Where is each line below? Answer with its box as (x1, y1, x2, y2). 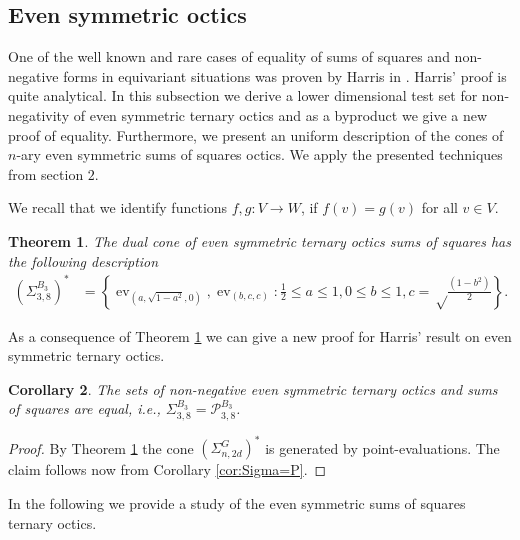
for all (421, 197, 458, 218)
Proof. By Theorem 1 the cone (8, 437, 194, 458)
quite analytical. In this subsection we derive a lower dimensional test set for (8, 85, 478, 106)
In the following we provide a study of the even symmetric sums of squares (8, 492, 466, 513)
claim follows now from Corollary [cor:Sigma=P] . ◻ (8, 459, 327, 480)
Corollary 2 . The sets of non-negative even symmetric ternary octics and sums (8, 378, 498, 399)
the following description (8, 250, 159, 271)
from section (8, 163, 84, 184)
